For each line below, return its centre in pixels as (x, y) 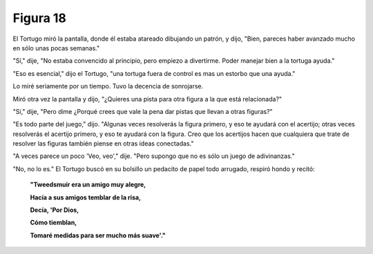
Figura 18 (40, 18)
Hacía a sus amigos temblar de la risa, (86, 197)
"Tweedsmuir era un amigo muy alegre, (88, 185)
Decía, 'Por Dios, (55, 210)
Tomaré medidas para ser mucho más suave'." (98, 235)
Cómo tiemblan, (54, 223)
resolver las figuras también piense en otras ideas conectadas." (103, 144)
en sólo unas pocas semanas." (56, 48)
